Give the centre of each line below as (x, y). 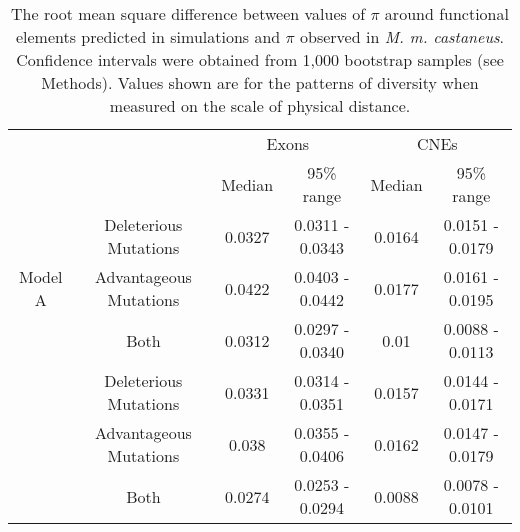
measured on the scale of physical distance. (260, 105)
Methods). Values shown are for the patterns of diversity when (260, 82)
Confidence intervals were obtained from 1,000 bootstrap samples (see (260, 59)
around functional (446, 13)
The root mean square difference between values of (188, 13)
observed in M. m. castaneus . (402, 36)
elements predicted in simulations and (148, 36)
